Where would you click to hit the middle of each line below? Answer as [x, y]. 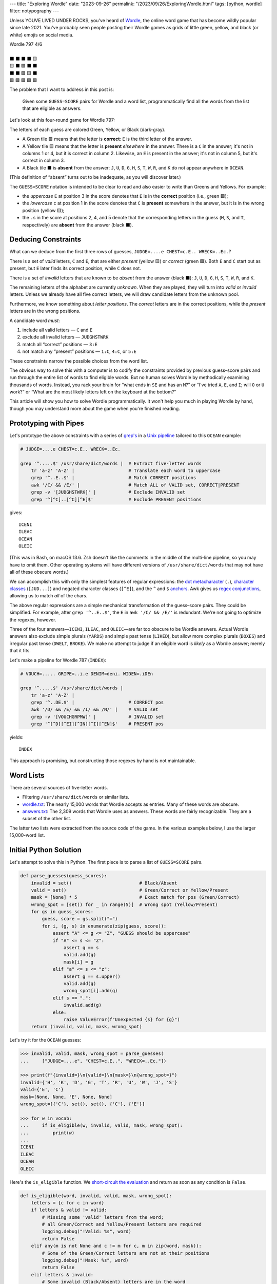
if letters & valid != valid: [69, 1210]
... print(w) [47, 1133]
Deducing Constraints [45, 240]
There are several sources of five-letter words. [59, 787]
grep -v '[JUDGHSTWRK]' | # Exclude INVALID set [108, 492]
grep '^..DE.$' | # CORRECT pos [97, 703]
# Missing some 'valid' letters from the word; [103, 1217]
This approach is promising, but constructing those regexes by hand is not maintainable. [103, 761]
